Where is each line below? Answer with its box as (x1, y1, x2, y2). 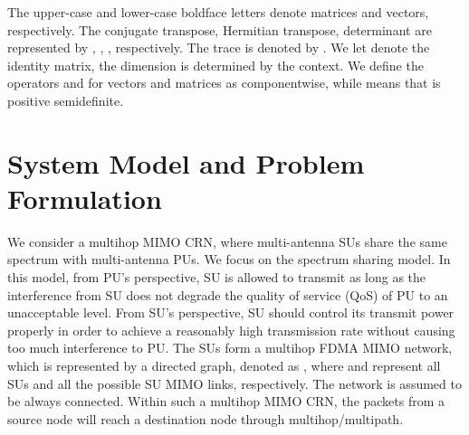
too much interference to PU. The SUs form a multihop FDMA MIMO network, (7, 338, 453, 357)
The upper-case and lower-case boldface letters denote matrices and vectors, (7, 3, 429, 21)
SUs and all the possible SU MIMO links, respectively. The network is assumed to (7, 374, 462, 392)
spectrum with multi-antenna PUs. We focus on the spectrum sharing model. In (7, 250, 451, 269)
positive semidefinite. (7, 90, 124, 109)
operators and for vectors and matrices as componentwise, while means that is (7, 73, 441, 92)
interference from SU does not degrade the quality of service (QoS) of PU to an (7, 285, 448, 304)
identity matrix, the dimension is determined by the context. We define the (7, 55, 424, 74)
